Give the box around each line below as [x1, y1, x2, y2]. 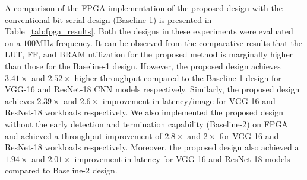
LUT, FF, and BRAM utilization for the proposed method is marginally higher [5, 48, 293, 60]
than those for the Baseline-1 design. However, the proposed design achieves [5, 59, 281, 72]
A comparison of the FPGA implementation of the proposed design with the [5, 2, 283, 14]
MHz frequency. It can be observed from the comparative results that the [36, 36, 302, 49]
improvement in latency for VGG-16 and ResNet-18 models [74, 152, 290, 165]
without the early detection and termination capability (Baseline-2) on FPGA [5, 117, 288, 130]
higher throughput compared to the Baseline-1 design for [74, 71, 281, 83]
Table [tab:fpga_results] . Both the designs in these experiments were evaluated [5, 25, 293, 37]
